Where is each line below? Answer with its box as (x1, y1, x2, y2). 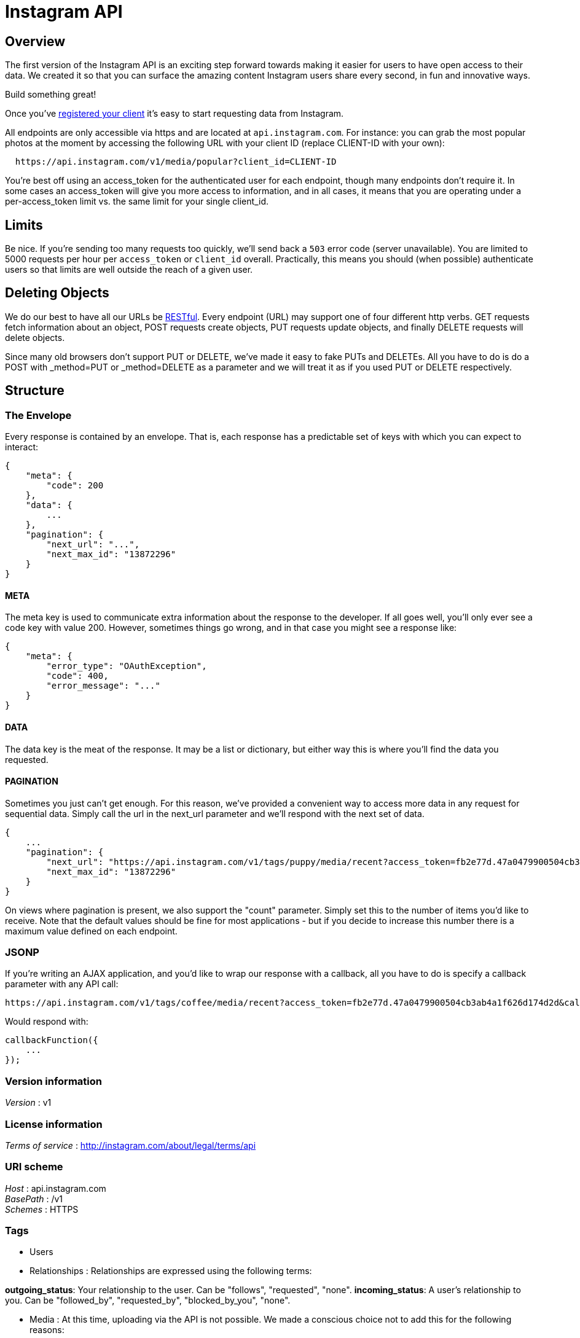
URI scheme (5, 1160, 63, 1173)
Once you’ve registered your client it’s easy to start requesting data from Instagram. (5, 108, 344, 119)
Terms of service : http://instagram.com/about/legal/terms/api (5, 1140, 256, 1151)
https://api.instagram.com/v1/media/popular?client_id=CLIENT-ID (15, 157, 337, 167)
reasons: (29, 1324, 65, 1336)
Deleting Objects (5, 285, 109, 301)
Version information (5, 1074, 102, 1087)
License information (5, 1117, 103, 1130)
